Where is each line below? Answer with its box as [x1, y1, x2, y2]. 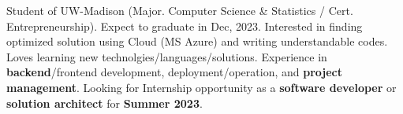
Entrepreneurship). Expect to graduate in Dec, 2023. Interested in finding [6, 17, 363, 34]
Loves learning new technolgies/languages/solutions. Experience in [6, 48, 327, 64]
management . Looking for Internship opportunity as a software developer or [6, 79, 397, 95]
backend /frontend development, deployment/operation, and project [6, 64, 343, 80]
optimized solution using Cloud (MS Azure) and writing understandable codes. [6, 33, 388, 50]
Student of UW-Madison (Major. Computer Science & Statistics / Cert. [6, 2, 353, 18]
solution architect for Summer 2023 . [6, 94, 203, 111]
